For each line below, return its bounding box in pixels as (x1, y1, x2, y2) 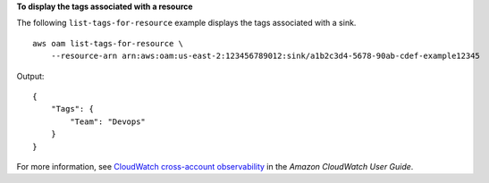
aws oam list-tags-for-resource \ (32, 38, 183, 48)
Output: (16, 71, 45, 81)
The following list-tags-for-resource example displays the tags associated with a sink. (16, 18, 357, 29)
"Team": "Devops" (70, 116, 147, 127)
